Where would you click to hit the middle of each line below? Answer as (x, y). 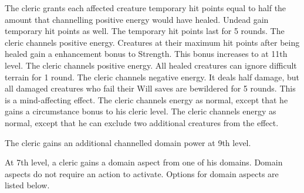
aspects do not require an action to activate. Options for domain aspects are (142, 173)
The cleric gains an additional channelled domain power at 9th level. (128, 142)
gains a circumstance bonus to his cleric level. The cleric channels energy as (141, 111)
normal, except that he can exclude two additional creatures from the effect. (142, 122)
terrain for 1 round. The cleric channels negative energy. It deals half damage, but (152, 77)
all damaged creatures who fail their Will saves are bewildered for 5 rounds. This (150, 88)
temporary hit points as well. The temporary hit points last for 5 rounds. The (145, 31)
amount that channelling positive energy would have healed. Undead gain (137, 19)
